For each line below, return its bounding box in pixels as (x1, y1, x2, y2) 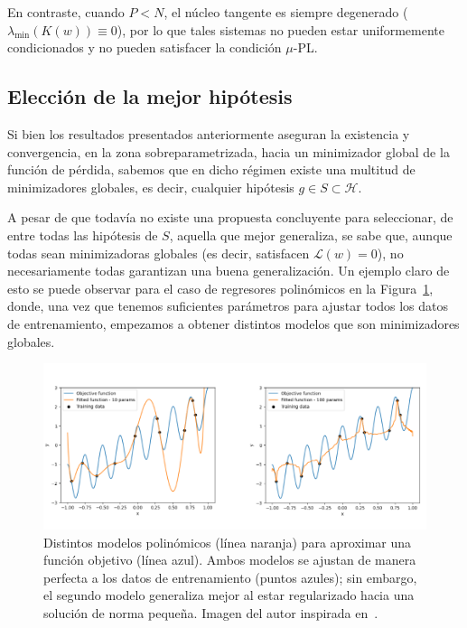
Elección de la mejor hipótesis (7, 82, 293, 110)
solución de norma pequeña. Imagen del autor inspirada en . (43, 604, 378, 623)
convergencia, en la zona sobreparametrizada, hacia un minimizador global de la (7, 142, 450, 161)
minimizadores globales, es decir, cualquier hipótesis (7, 177, 294, 196)
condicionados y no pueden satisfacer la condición (7, 38, 282, 57)
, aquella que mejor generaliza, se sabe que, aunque (169, 225, 453, 244)
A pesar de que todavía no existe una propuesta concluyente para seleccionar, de (7, 208, 453, 227)
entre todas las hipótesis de (7, 225, 158, 244)
